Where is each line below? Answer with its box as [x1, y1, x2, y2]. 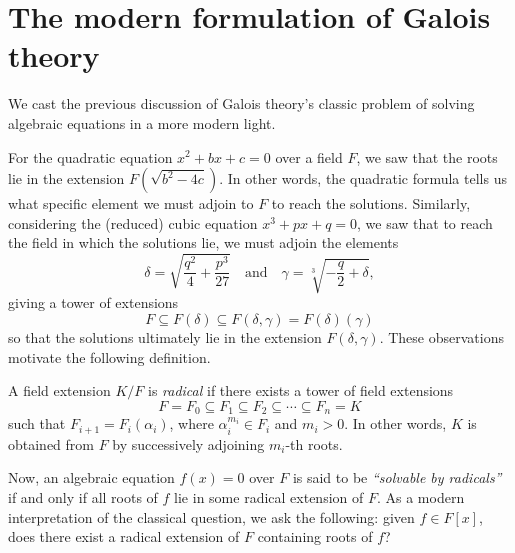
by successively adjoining [112, 433, 265, 454]
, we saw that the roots [356, 146, 498, 167]
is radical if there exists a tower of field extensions [147, 380, 454, 401]
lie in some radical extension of [174, 486, 364, 507]
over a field [275, 146, 343, 167]
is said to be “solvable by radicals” [292, 467, 502, 488]
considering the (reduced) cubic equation [8, 212, 258, 233]
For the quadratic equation [8, 146, 173, 167]
